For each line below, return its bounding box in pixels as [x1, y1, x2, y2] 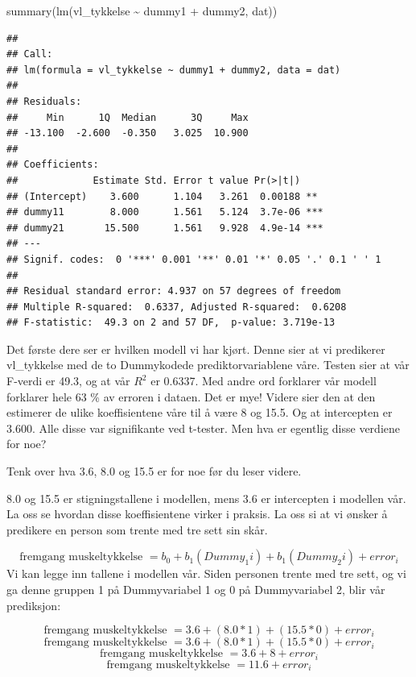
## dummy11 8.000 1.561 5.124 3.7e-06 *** [6, 206, 323, 218]
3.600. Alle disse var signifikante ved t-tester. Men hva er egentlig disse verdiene [6, 419, 401, 436]
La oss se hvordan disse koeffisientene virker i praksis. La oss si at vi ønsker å [6, 505, 388, 522]
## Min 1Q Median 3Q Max [6, 111, 249, 123]
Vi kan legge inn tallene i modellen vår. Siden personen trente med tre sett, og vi [6, 565, 406, 582]
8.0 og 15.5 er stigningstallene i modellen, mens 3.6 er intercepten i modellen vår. [6, 489, 406, 506]
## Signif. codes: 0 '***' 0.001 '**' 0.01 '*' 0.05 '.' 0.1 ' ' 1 [6, 253, 381, 265]
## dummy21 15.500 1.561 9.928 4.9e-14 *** [6, 222, 323, 234]
